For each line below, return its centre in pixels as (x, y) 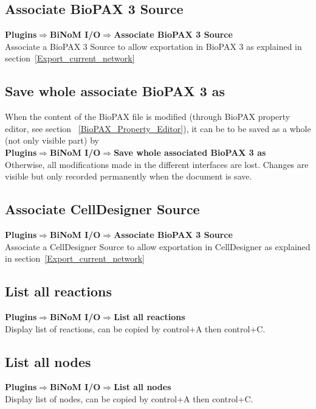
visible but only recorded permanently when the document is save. (129, 176)
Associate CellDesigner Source (102, 209)
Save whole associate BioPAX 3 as (115, 91)
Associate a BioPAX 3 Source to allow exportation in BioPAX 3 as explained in (153, 46)
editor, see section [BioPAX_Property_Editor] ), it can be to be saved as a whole (158, 128)
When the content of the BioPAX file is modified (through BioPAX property (148, 117)
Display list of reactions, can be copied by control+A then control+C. (135, 328)
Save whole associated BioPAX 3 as (190, 152)
